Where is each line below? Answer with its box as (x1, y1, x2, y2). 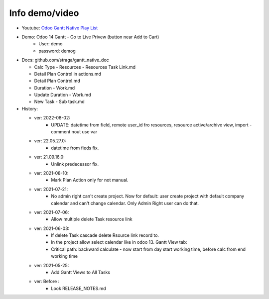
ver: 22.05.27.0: (34, 138, 66, 144)
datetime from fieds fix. (51, 145, 99, 151)
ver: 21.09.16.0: (34, 154, 65, 160)
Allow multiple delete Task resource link (51, 216, 133, 222)
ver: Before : (34, 279, 60, 285)
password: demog (38, 48, 76, 54)
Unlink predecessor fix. (51, 161, 99, 167)
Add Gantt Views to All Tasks (51, 269, 111, 276)
